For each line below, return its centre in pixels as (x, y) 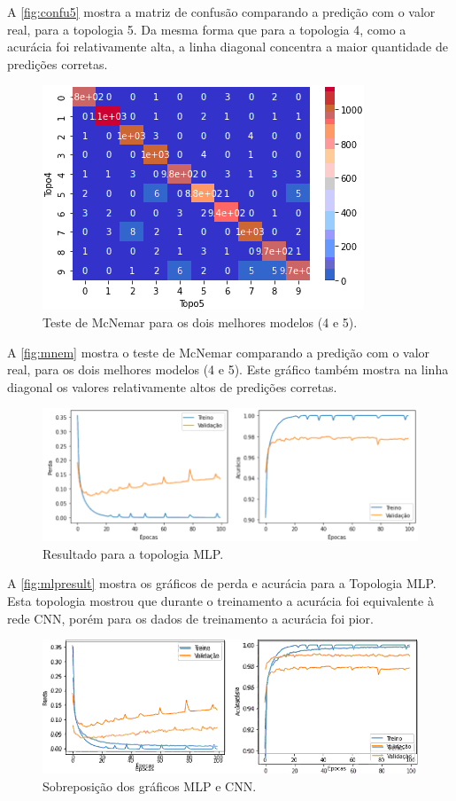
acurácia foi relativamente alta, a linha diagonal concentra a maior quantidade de (228, 47)
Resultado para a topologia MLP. (133, 553)
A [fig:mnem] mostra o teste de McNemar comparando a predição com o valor (219, 352)
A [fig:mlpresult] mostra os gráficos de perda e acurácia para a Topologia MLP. (222, 583)
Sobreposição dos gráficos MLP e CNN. (150, 785)
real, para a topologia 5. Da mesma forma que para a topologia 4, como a (207, 29)
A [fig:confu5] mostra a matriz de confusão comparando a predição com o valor (221, 12)
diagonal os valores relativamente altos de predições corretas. (172, 386)
